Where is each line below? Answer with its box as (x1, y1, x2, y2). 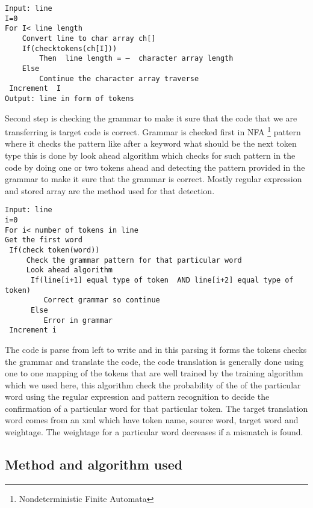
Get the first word (5, 236, 82, 245)
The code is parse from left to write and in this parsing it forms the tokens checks (5, 343, 307, 355)
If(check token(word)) (9, 246, 100, 254)
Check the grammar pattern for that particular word (26, 256, 242, 265)
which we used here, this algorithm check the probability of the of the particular (5, 378, 301, 391)
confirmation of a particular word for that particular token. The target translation (5, 402, 308, 414)
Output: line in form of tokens (5, 94, 134, 103)
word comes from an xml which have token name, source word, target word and (5, 414, 299, 426)
